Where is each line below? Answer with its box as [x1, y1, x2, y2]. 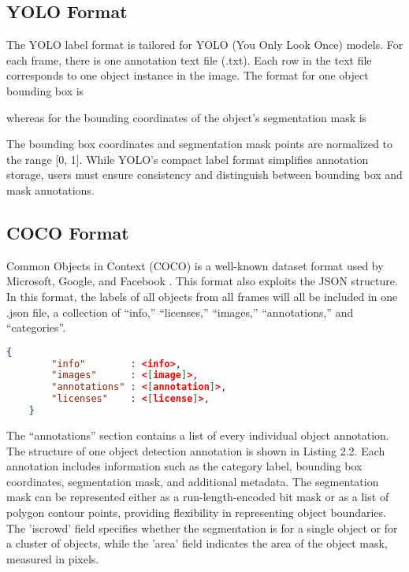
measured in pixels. [6, 550, 99, 566]
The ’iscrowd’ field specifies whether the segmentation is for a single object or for [6, 519, 398, 536]
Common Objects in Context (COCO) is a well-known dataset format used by [6, 257, 384, 273]
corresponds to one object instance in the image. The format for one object [6, 67, 369, 84]
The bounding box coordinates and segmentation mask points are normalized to [6, 136, 393, 152]
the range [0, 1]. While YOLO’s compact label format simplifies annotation [6, 150, 369, 167]
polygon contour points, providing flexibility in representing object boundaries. [6, 503, 386, 520]
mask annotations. [6, 181, 95, 198]
